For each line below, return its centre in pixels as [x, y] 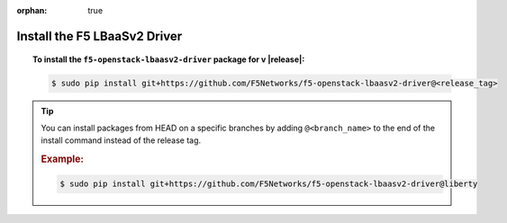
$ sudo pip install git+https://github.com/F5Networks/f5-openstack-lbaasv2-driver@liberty [269, 184]
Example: [63, 159]
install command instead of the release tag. [121, 140]
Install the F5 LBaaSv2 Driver [100, 36]
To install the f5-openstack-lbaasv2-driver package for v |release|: [169, 59]
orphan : [32, 10]
